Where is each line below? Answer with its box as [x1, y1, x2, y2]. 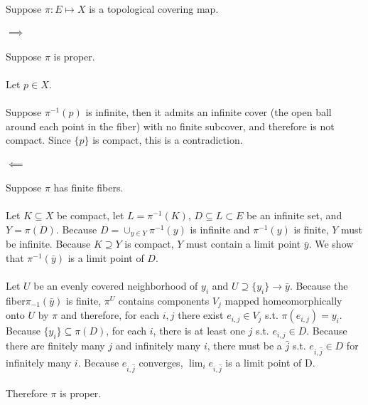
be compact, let [56, 208, 124, 223]
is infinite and [190, 221, 250, 236]
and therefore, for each [60, 307, 159, 322]
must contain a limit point [186, 236, 301, 251]
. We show [308, 236, 354, 251]
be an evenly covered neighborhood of [33, 278, 198, 293]
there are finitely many [6, 338, 105, 353]
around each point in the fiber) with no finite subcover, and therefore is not [6, 118, 335, 133]
